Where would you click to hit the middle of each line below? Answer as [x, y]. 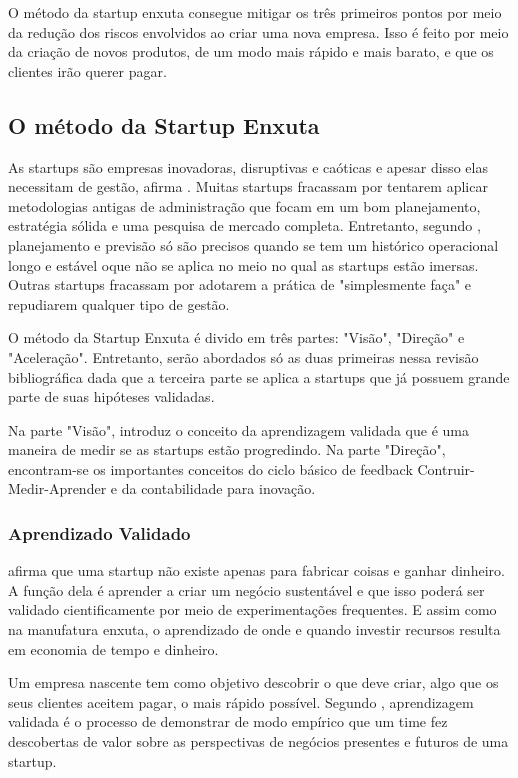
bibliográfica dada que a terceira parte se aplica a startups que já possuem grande [259, 376]
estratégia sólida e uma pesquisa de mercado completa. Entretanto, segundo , [244, 225]
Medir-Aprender [57, 488]
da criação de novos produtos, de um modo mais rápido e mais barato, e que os [251, 51]
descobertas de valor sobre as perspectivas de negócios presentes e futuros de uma [258, 741]
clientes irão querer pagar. [87, 70]
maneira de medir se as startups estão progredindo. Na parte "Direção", [227, 449]
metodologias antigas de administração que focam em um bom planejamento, [244, 205]
